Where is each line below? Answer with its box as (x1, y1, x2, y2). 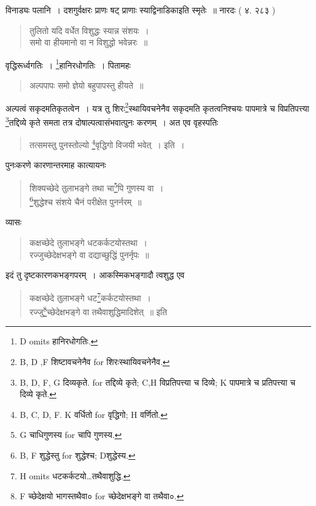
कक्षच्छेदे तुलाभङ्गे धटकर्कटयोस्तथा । (29, 236, 147, 249)
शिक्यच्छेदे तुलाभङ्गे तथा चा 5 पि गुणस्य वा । (29, 179, 164, 194)
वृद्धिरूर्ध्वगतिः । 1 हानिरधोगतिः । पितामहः (5, 56, 131, 71)
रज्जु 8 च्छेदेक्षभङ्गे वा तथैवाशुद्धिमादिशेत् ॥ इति (29, 304, 167, 318)
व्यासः (5, 216, 22, 228)
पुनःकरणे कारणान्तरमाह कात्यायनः (5, 159, 106, 171)
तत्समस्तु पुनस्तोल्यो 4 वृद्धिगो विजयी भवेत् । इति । (29, 137, 185, 151)
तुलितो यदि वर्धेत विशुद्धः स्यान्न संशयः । (29, 24, 149, 36)
